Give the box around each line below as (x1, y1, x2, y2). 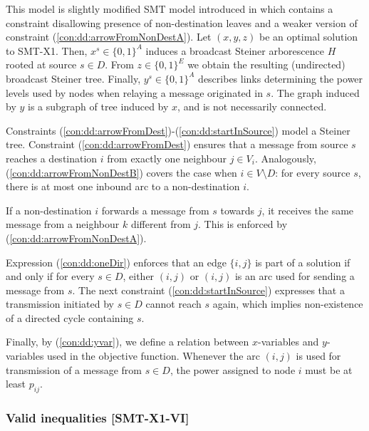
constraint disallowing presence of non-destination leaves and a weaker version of (6, 15, 358, 30)
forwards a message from (101, 202, 209, 217)
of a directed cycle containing (6, 310, 134, 325)
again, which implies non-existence (212, 296, 363, 311)
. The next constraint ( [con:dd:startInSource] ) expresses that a (72, 282, 345, 297)
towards (220, 202, 255, 217)
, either (123, 269, 155, 284)
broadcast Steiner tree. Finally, (6, 71, 141, 85)
